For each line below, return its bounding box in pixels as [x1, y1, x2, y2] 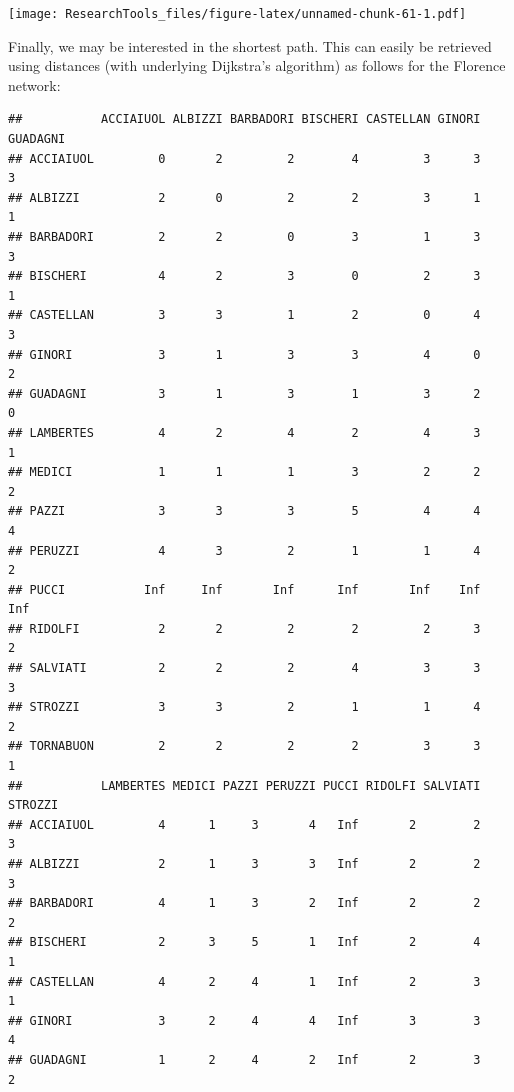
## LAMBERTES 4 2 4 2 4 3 [8, 425, 481, 440]
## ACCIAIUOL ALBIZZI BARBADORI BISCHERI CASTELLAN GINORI [8, 112, 481, 127]
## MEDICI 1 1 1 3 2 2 [8, 465, 481, 480]
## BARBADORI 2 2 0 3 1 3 [8, 230, 481, 244]
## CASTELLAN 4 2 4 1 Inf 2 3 [8, 974, 481, 989]
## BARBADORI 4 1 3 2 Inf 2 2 [8, 896, 481, 911]
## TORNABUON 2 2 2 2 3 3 [8, 739, 481, 754]
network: [8, 74, 61, 95]
